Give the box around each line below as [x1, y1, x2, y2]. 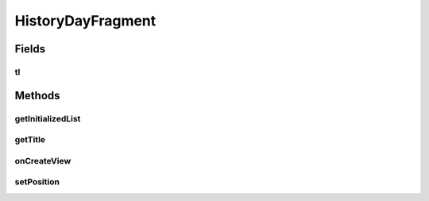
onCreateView [14, 155, 71, 166]
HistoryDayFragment [14, 12, 157, 29]
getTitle [14, 134, 46, 145]
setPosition [14, 176, 60, 187]
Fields [14, 42, 46, 56]
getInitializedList [14, 113, 81, 124]
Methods [14, 88, 60, 102]
